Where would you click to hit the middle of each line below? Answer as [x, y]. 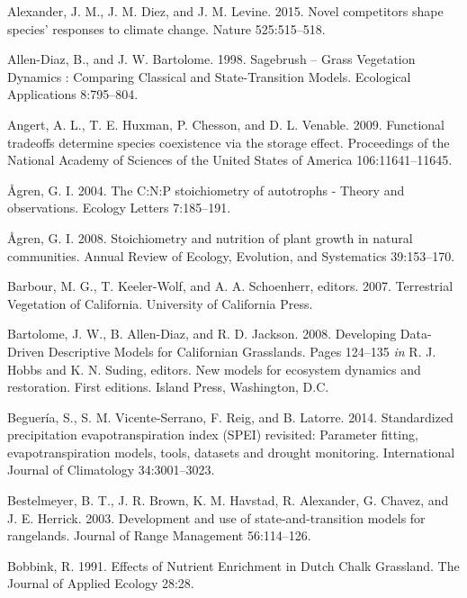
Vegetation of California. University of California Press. [160, 303]
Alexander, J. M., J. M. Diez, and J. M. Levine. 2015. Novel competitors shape [225, 11]
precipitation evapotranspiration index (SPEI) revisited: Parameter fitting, [213, 435]
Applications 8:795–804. [73, 94]
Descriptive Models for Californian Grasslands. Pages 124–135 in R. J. [242, 351]
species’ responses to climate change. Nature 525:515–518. [166, 28]
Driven [26, 351]
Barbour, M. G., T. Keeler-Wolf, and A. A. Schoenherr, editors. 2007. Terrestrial [230, 286]
